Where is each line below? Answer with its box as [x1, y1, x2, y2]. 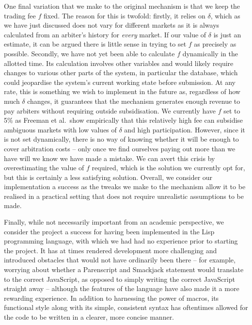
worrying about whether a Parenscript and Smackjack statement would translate [4, 264, 244, 275]
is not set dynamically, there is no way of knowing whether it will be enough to [4, 134, 239, 144]
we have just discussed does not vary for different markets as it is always [4, 20, 220, 30]
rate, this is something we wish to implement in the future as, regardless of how [4, 86, 240, 97]
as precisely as [194, 39, 236, 49]
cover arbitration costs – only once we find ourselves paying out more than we [4, 143, 236, 153]
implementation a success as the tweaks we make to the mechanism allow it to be [4, 181, 246, 192]
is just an [213, 29, 241, 39]
